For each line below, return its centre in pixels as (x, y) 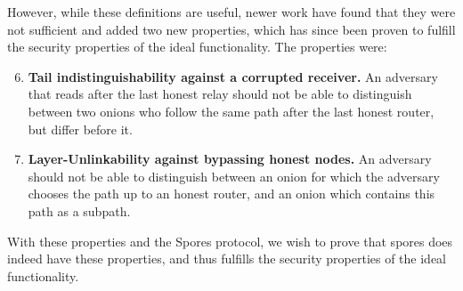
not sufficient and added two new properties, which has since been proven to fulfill (231, 29)
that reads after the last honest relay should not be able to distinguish (220, 94)
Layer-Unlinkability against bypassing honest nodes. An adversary (230, 159)
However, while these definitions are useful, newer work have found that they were (231, 12)
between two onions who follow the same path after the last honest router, (231, 111)
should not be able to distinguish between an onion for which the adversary (234, 176)
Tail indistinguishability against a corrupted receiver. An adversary (233, 76)
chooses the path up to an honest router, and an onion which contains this (231, 194)
